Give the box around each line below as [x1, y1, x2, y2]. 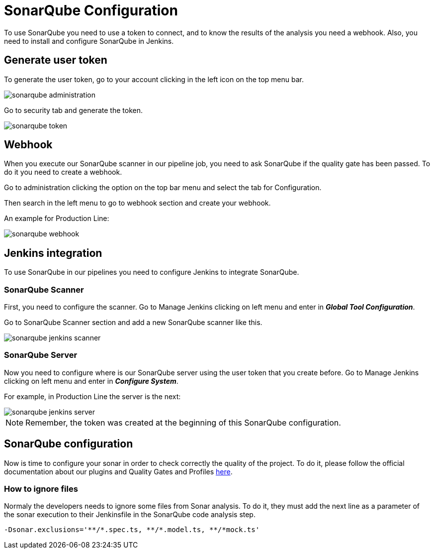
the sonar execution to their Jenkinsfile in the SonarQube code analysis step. [4, 510, 256, 519]
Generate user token [4, 54, 107, 67]
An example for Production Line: [4, 214, 109, 223]
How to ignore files [4, 484, 78, 494]
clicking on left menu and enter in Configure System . [4, 376, 178, 385]
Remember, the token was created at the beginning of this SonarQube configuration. [25, 417, 341, 428]
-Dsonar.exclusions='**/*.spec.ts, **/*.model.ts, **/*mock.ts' [4, 526, 260, 534]
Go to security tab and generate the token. [4, 106, 143, 114]
